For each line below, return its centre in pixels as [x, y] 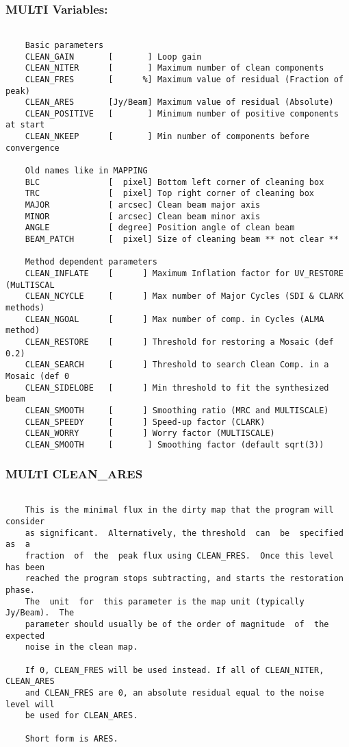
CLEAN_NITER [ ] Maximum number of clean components [174, 68]
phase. [20, 590]
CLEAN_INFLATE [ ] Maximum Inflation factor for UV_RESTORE [184, 273]
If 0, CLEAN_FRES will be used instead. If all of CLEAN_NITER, [174, 670]
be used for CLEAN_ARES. [81, 716]
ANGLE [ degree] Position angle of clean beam [160, 228]
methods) [25, 307]
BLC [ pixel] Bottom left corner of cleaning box [174, 182]
